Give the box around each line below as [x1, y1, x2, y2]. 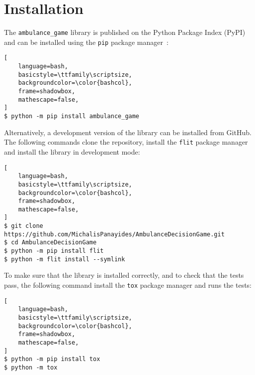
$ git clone [4, 222, 43, 230]
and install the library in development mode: [4, 146, 140, 157]
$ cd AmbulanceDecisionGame [4, 239, 97, 246]
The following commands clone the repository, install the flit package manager [4, 137, 248, 147]
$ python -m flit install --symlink [4, 255, 125, 263]
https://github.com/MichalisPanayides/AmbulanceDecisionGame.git [4, 230, 225, 238]
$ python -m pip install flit [4, 247, 104, 255]
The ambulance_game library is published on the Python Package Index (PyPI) [4, 27, 246, 37]
